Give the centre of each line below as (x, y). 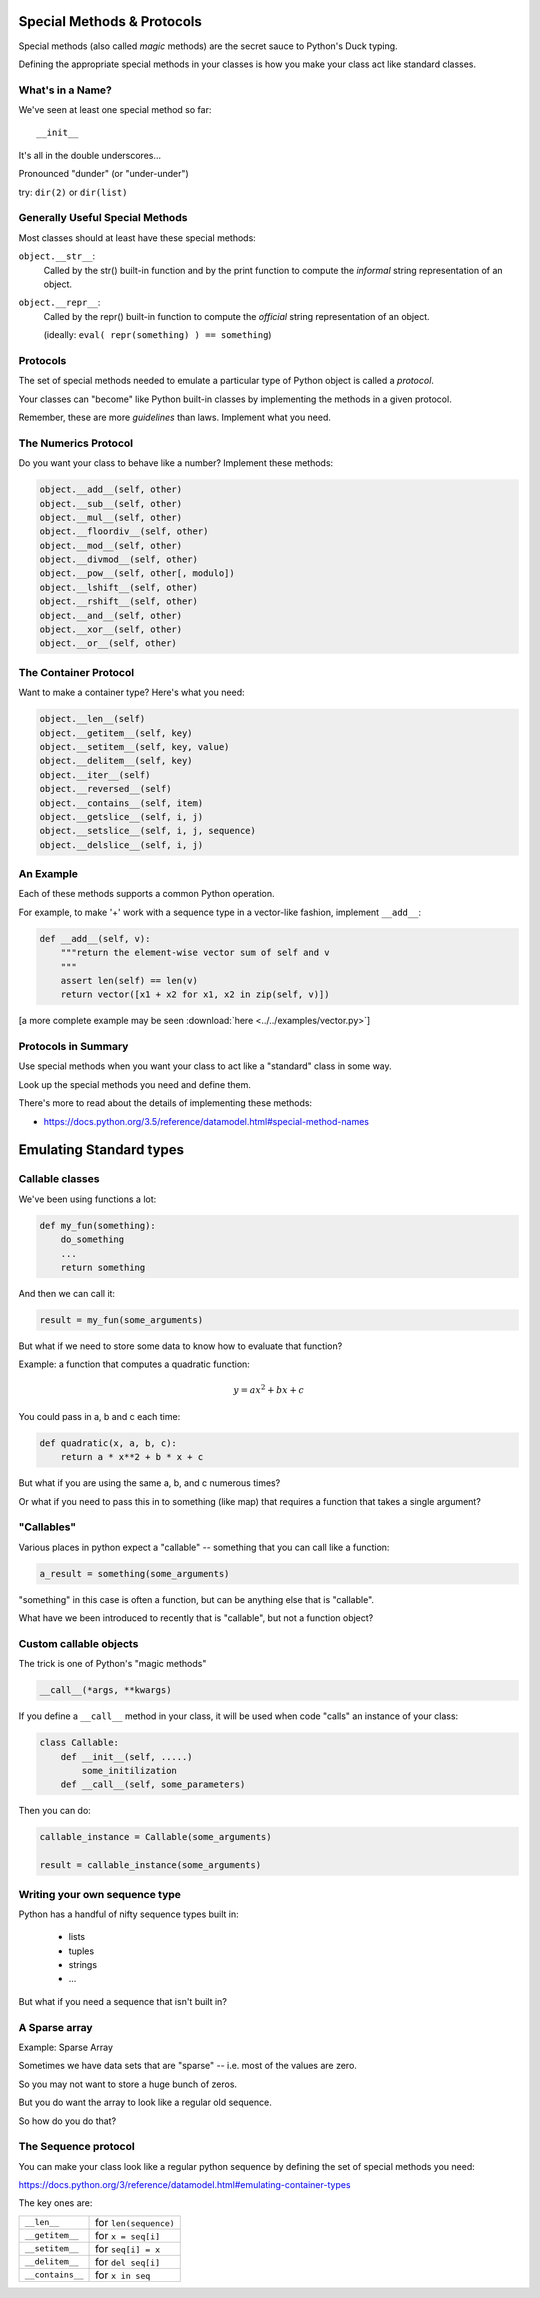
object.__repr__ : (59, 302)
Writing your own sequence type (100, 1894)
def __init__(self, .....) (127, 1756)
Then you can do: (55, 1811)
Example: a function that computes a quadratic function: (134, 1364)
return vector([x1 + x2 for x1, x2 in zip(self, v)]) (195, 994)
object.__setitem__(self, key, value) (134, 746)
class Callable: (79, 1743)
